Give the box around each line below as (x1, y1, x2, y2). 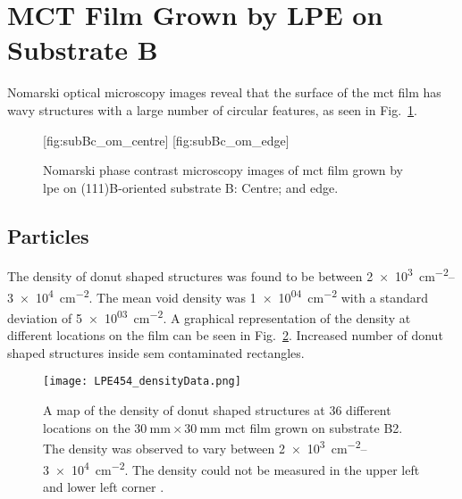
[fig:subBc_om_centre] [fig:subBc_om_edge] (43, 130, 290, 149)
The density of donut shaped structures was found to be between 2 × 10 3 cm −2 (7, 264, 449, 286)
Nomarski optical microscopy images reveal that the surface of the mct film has (7, 83, 441, 102)
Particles (7, 221, 89, 249)
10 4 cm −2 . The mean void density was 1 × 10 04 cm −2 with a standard (35, 285, 429, 306)
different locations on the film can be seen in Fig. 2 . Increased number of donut (7, 326, 443, 345)
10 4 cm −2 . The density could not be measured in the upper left (71, 457, 420, 478)
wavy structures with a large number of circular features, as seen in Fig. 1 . (7, 100, 417, 119)
